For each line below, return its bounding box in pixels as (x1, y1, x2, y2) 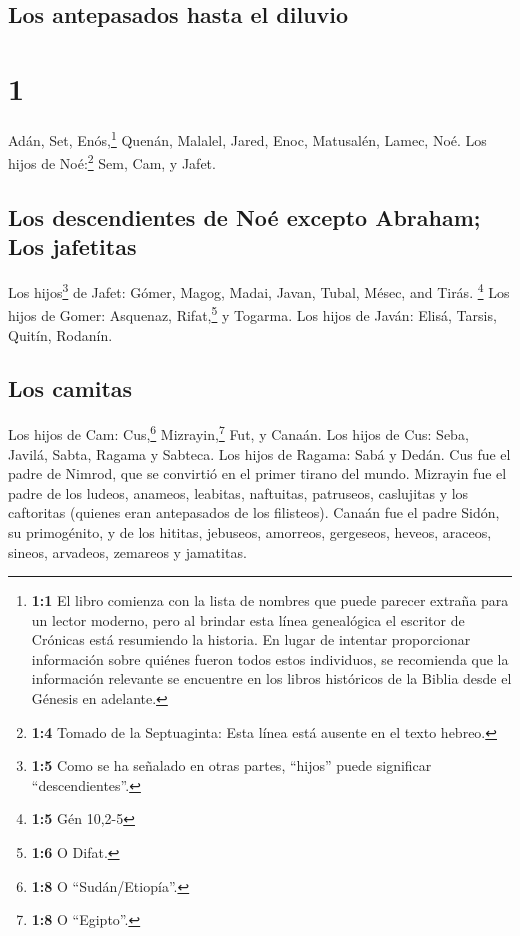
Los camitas (8, 373, 133, 404)
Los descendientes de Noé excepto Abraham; (8, 201, 481, 232)
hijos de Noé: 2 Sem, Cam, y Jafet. (8, 150, 216, 173)
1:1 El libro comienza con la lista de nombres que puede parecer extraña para (31, 590, 509, 611)
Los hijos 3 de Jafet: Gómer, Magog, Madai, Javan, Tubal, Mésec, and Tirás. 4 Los (8, 279, 510, 302)
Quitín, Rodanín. (8, 324, 113, 345)
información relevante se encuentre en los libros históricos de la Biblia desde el (31, 668, 512, 689)
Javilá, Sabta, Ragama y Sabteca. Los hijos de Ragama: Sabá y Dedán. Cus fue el (8, 443, 511, 464)
